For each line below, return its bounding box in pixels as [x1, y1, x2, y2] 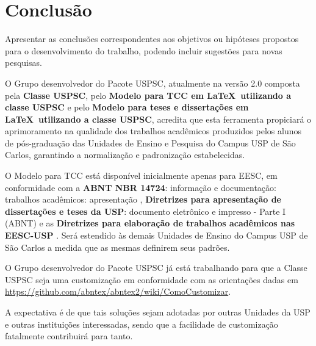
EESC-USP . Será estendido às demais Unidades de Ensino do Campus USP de [5, 229, 308, 242]
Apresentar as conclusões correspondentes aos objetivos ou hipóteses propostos [5, 32, 299, 45]
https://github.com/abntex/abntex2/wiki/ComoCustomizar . [5, 285, 231, 298]
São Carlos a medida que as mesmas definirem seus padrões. [5, 240, 230, 253]
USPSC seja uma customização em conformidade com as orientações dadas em [5, 273, 298, 286]
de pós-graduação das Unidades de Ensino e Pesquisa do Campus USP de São [5, 136, 296, 149]
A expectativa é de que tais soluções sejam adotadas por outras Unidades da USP [5, 306, 311, 318]
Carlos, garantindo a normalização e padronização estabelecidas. [5, 148, 245, 161]
